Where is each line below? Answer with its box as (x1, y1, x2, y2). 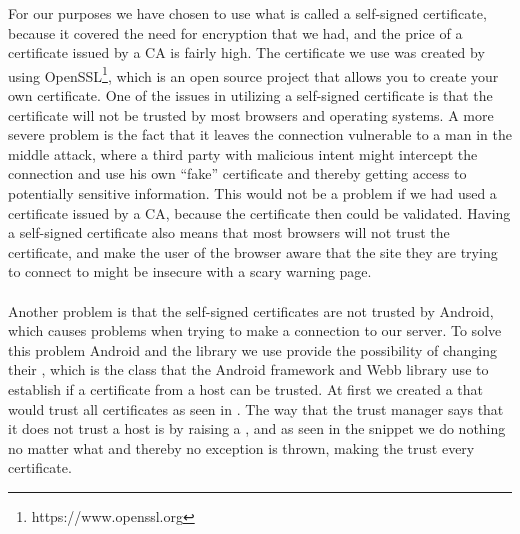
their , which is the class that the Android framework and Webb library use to (8, 359, 489, 380)
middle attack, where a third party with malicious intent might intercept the (8, 143, 478, 164)
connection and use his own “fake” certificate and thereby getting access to (8, 163, 467, 184)
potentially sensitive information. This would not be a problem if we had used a (8, 183, 497, 203)
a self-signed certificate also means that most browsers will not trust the (8, 222, 450, 243)
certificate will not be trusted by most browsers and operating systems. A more (8, 104, 494, 125)
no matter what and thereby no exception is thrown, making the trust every (8, 437, 475, 458)
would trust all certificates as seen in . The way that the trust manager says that (8, 398, 504, 419)
